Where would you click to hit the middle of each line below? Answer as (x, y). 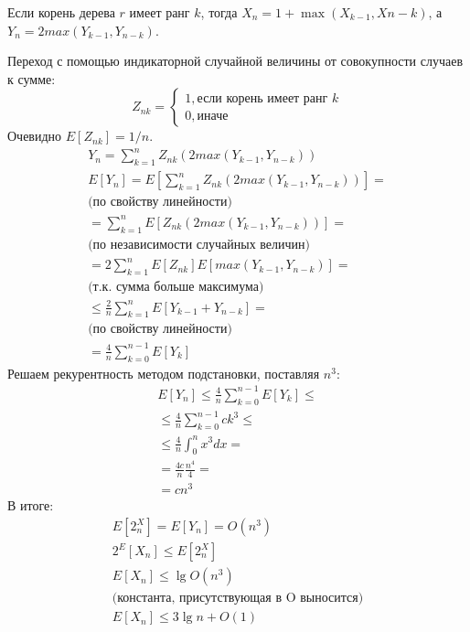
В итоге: (31, 505)
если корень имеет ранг (262, 98)
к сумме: (32, 78)
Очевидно (35, 136)
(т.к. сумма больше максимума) (176, 288)
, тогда (219, 12)
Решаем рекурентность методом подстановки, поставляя (164, 373)
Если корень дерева (61, 12)
